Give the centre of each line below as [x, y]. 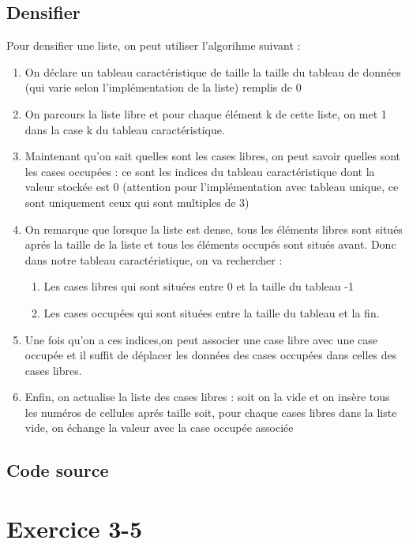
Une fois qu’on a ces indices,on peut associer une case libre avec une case [201, 339]
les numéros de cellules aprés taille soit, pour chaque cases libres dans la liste [211, 412]
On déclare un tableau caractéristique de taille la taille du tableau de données [213, 71]
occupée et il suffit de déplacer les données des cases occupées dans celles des [211, 355]
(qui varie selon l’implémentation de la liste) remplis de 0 [163, 87]
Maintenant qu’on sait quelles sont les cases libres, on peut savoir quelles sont [213, 156]
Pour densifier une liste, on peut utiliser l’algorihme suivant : [154, 45]
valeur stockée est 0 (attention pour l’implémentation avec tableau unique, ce [212, 187]
